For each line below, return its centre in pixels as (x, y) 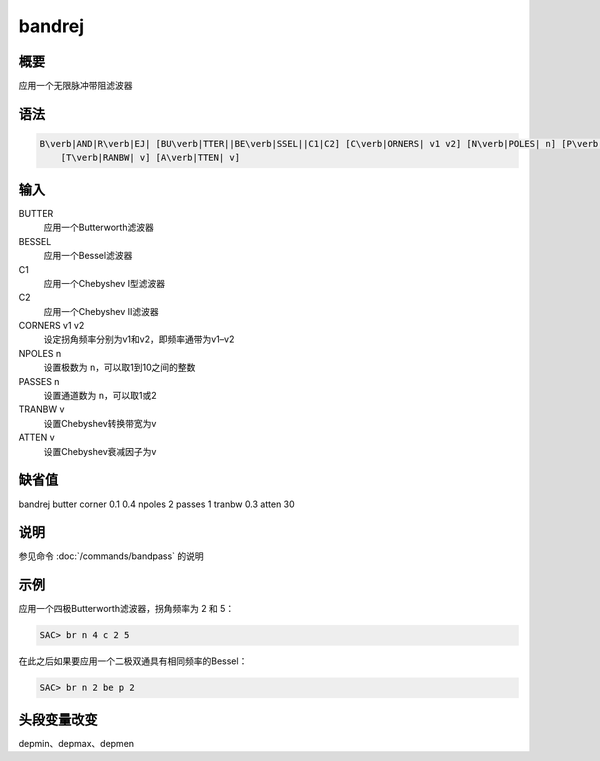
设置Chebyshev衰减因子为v (100, 451)
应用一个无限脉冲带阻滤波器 (75, 86)
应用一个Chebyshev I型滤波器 (104, 283)
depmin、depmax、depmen (76, 743)
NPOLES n (40, 353)
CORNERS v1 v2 (51, 326)
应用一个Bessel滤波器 (88, 256)
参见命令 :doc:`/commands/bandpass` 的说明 (111, 556)
